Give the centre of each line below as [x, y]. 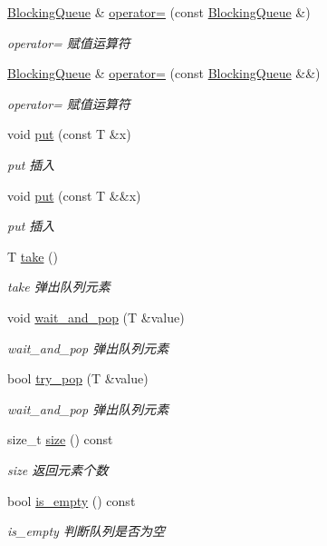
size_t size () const [60, 439]
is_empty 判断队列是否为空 [86, 531]
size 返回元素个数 [58, 469]
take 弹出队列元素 [59, 287]
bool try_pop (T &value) [78, 378]
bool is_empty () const [72, 500]
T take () [33, 256]
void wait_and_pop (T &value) [96, 317]
